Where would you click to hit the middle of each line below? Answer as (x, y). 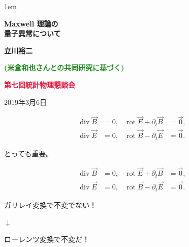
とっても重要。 (29, 153)
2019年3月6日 (25, 102)
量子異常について (33, 33)
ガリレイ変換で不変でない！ (50, 204)
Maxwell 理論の (31, 23)
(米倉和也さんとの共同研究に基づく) (64, 67)
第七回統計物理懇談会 (40, 84)
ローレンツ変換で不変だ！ (47, 239)
